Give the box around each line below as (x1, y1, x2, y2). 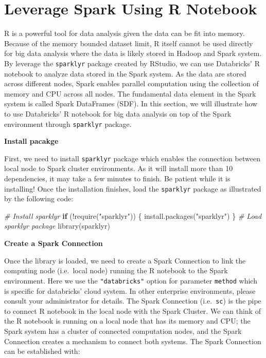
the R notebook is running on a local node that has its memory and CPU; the (4, 315, 251, 326)
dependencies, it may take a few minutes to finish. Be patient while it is (4, 173, 230, 184)
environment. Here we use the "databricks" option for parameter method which (4, 275, 257, 286)
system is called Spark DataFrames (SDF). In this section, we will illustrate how (4, 98, 258, 109)
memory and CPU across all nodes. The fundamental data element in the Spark (4, 88, 256, 99)
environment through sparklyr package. (4, 118, 132, 129)
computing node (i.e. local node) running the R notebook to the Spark (4, 265, 228, 276)
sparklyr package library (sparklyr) (4, 220, 110, 231)
